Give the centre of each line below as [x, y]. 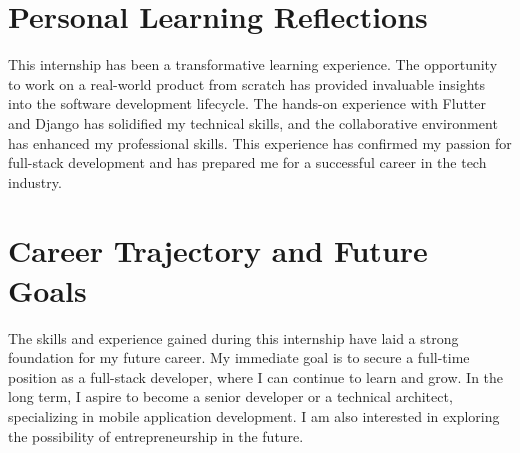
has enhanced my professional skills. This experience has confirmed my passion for [260, 142]
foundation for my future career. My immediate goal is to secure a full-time [239, 357]
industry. [35, 181]
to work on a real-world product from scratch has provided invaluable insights [246, 83]
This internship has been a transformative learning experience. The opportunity [253, 64]
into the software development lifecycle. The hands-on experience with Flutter [247, 103]
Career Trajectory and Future [218, 250]
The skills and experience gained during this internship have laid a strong [233, 337]
